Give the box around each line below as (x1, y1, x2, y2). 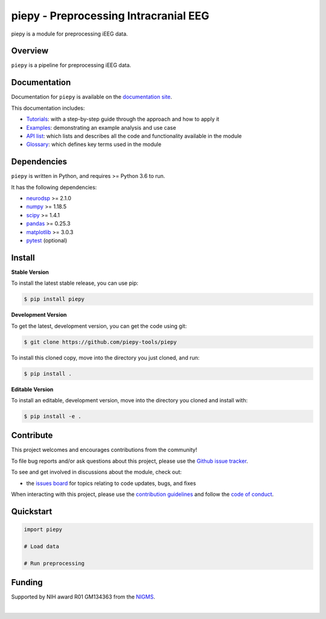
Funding (11, 577, 43, 588)
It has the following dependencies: (11, 183, 97, 191)
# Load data (24, 543, 60, 550)
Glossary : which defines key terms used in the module (26, 141, 162, 148)
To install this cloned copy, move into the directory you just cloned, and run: (11, 354, 200, 361)
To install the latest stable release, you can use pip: (11, 279, 139, 287)
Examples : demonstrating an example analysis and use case (26, 124, 176, 131)
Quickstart (11, 506, 53, 516)
